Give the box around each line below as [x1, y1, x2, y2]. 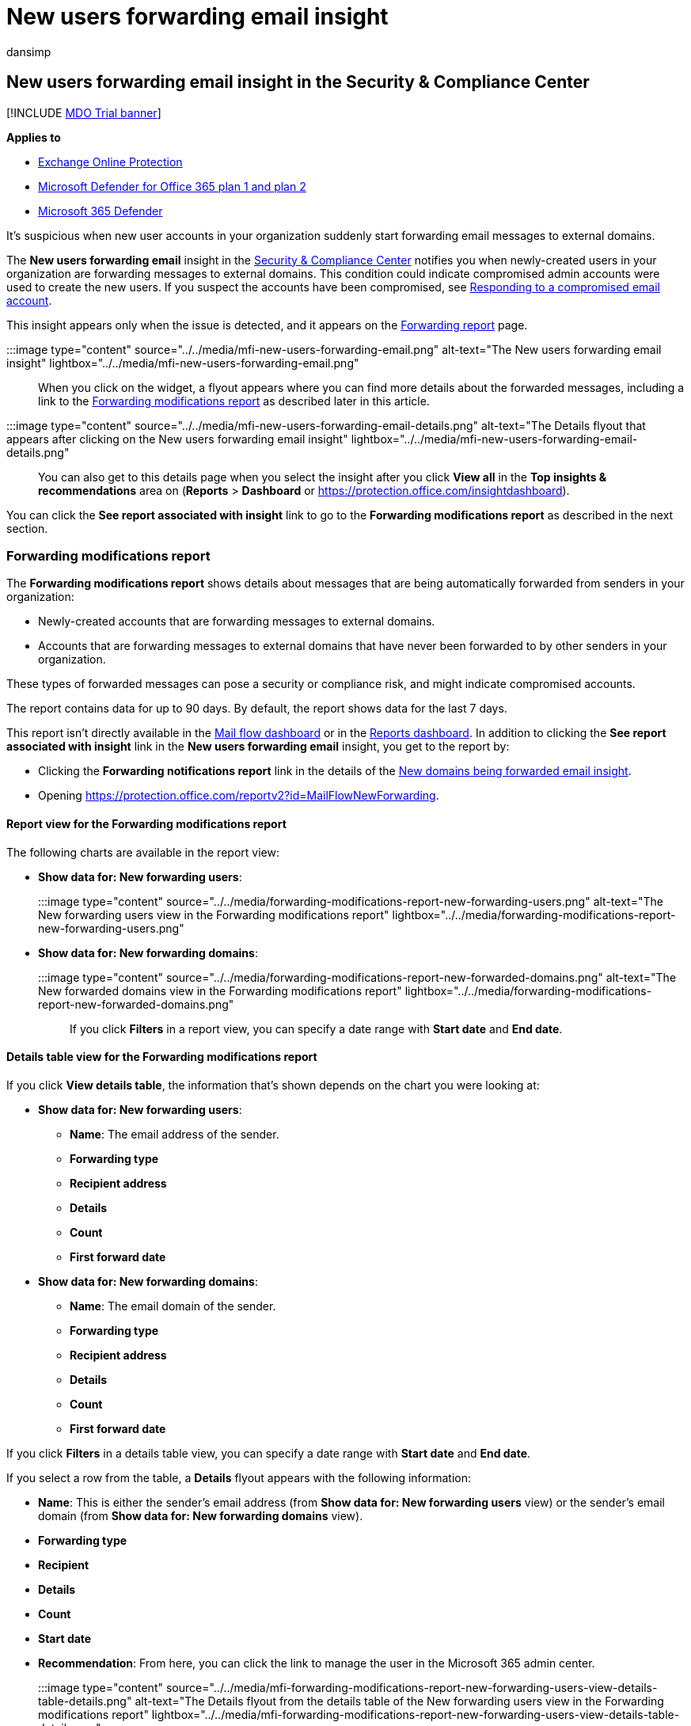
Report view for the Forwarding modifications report [6, 816, 287, 831]
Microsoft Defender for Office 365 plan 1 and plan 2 [38, 179, 306, 193]
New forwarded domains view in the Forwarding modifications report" [38, 983, 402, 998]
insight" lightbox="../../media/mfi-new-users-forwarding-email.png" [6, 355, 359, 370]
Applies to [6, 130, 61, 144]
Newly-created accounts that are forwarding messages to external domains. [38, 614, 435, 629]
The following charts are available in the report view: [6, 845, 279, 859]
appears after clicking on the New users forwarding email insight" [6, 431, 348, 446]
